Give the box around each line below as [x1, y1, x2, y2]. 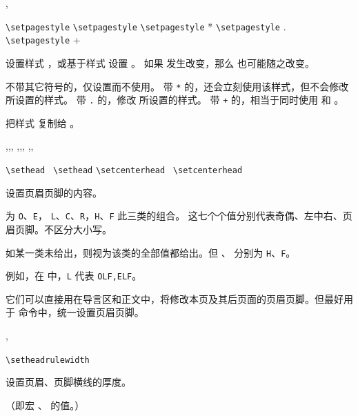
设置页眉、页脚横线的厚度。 [6, 375, 131, 389]
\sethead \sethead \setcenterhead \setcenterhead [6, 166, 243, 175]
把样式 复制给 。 [6, 115, 80, 130]
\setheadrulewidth [6, 355, 90, 365]
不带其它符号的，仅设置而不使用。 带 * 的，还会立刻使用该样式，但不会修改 [6, 79, 349, 93]
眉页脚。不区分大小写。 [6, 221, 112, 236]
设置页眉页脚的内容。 [6, 185, 102, 199]
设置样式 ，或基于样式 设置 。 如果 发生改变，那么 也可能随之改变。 [6, 55, 315, 70]
